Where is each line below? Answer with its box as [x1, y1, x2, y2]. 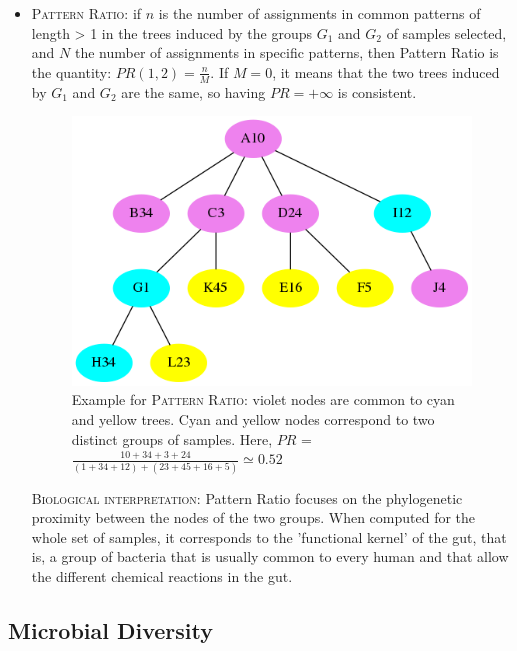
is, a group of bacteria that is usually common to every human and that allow [31, 546, 509, 567]
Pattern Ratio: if [31, 3, 142, 23]
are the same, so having [121, 81, 266, 102]
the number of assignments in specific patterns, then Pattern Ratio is [74, 42, 499, 63]
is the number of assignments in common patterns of [158, 3, 481, 23]
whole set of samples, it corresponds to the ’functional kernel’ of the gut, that [31, 526, 507, 547]
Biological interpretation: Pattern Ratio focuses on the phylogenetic [31, 487, 463, 508]
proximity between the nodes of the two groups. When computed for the [31, 507, 476, 528]
